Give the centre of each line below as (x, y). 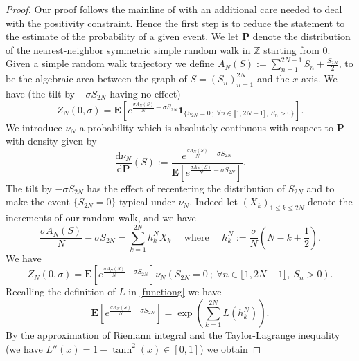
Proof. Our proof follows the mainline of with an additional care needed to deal (174, 9)
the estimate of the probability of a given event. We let (122, 36)
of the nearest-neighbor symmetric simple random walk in (128, 49)
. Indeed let (213, 202)
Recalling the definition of (61, 291)
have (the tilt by (40, 93)
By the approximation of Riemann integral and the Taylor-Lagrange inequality (173, 335)
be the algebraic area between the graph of (96, 78)
